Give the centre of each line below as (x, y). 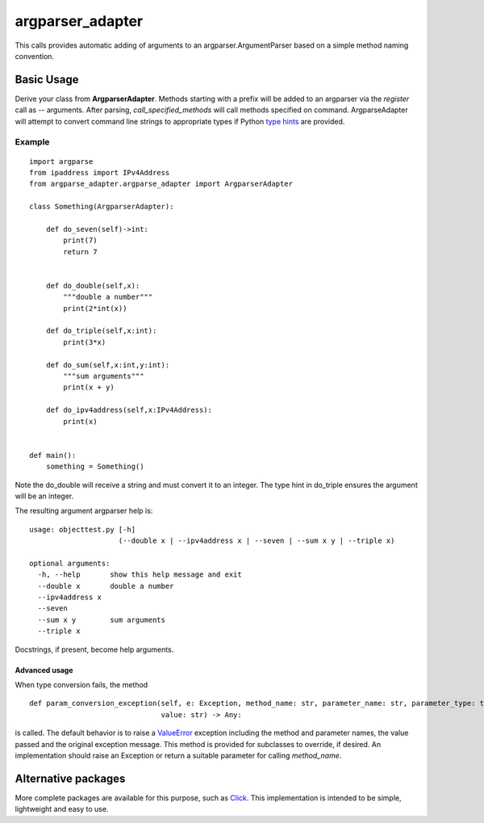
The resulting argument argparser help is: (84, 511)
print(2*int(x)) (95, 308)
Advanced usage (44, 670)
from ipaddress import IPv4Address (100, 172)
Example (32, 142)
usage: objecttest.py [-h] (83, 529)
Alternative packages (70, 778)
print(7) (80, 241)
